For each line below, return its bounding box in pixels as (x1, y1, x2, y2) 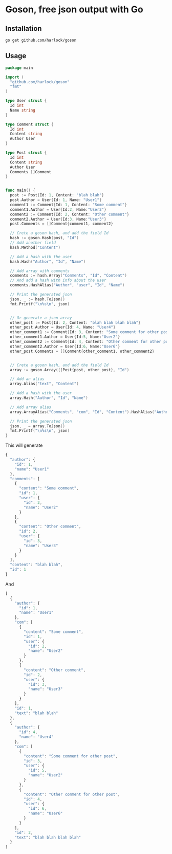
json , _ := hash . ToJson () (10, 297, 66, 302)
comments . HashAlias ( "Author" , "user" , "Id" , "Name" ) (10, 283, 125, 288)
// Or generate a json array (10, 315, 72, 320)
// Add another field (10, 240, 56, 245)
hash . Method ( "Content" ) (10, 245, 60, 250)
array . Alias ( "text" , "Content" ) (10, 381, 79, 387)
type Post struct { (5, 150, 47, 155)
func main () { (5, 188, 36, 193)
